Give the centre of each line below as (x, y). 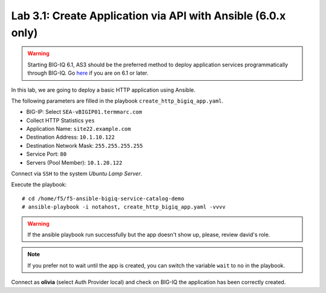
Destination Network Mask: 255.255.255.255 (85, 145)
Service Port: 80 (46, 154)
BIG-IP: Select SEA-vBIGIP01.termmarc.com (84, 112)
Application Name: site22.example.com (78, 129)
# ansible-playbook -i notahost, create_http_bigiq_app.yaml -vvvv (124, 207)
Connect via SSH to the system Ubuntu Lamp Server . (77, 174)
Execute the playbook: (39, 184)
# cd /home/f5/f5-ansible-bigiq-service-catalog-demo (103, 198)
